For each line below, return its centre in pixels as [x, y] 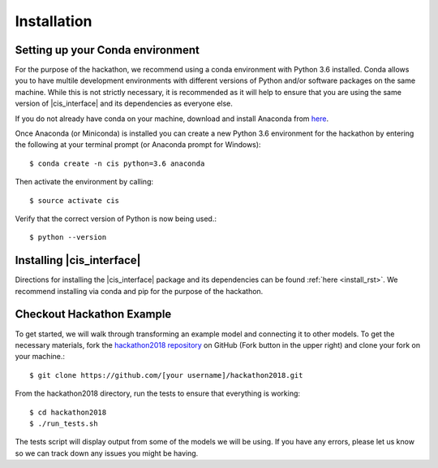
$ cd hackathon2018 [68, 412]
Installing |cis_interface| [78, 260]
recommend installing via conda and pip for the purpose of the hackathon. [139, 291]
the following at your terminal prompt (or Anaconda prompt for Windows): [138, 145]
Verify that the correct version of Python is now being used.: [116, 219]
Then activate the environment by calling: [84, 182]
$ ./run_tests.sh [64, 423]
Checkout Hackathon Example [93, 314]
